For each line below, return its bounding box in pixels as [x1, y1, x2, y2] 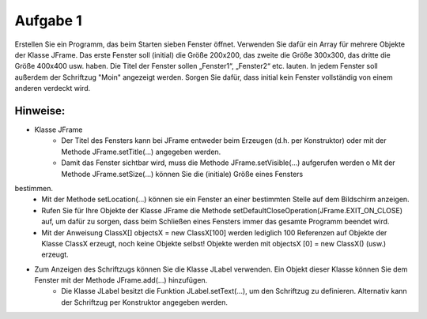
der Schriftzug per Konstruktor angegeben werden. [61, 297, 229, 307]
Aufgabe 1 [14, 12, 82, 29]
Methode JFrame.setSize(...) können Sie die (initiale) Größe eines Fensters [61, 169, 304, 178]
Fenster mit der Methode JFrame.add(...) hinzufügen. [34, 276, 208, 285]
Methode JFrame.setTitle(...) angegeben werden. [61, 147, 221, 156]
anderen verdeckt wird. [14, 84, 91, 93]
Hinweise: [14, 103, 66, 118]
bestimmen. [14, 183, 54, 193]
